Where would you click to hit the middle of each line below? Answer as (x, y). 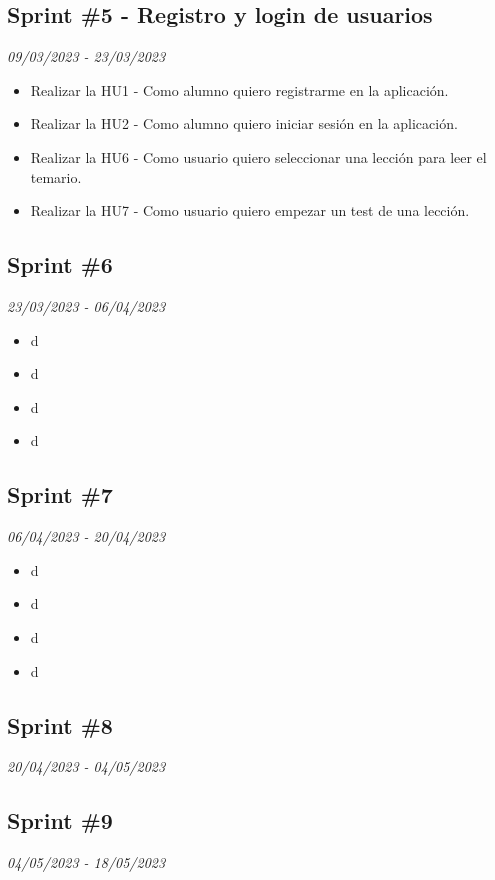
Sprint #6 (60, 264)
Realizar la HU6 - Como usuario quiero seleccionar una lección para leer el (258, 156)
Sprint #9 (60, 820)
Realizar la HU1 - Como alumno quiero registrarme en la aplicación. (239, 89)
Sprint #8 (60, 724)
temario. (56, 176)
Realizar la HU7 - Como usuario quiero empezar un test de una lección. (250, 210)
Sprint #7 (60, 494)
